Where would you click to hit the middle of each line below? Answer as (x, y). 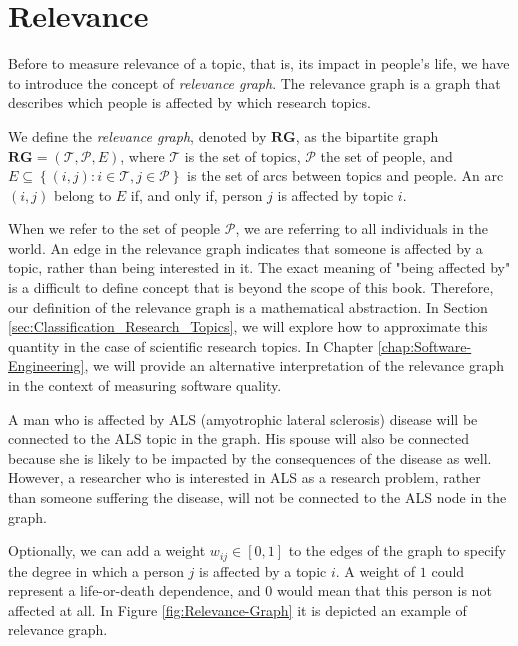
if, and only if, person (196, 194)
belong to (82, 194)
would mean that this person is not (384, 590)
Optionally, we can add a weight (107, 550)
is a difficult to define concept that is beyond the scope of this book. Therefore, (251, 287)
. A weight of (375, 570)
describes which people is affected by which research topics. (189, 102)
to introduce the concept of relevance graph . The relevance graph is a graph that (254, 82)
